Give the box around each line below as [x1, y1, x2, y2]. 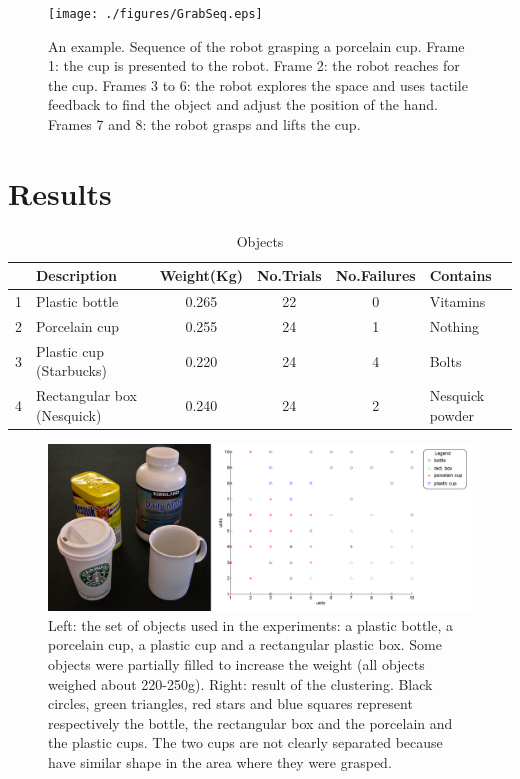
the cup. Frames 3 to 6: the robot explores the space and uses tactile [48, 74, 468, 95]
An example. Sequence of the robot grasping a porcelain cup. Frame [48, 35, 465, 56]
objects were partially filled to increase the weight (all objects [48, 654, 425, 675]
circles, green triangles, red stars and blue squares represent [48, 693, 413, 714]
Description [36, 265, 118, 286]
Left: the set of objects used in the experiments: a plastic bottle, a [48, 614, 454, 635]
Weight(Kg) [159, 265, 243, 286]
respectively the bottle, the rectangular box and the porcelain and [48, 712, 453, 733]
